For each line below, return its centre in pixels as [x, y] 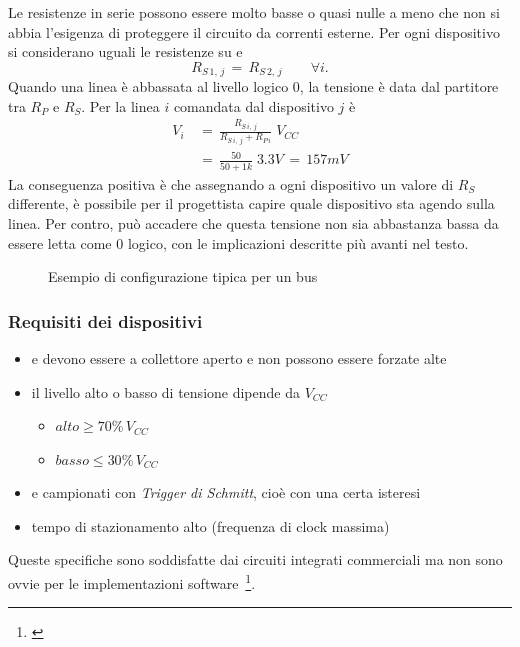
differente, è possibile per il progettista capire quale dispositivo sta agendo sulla [251, 203]
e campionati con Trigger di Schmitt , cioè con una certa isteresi [226, 492]
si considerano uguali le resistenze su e [125, 51]
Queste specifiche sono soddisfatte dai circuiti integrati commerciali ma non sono [255, 559]
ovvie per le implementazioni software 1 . [132, 581]
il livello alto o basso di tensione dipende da [165, 391]
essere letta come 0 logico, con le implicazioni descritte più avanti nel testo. [238, 242]
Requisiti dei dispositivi [105, 320]
